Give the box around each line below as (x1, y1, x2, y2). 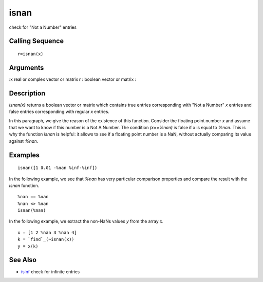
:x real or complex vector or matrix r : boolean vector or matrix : (9, 76, 136, 82)
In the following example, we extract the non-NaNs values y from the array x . (9, 218, 164, 224)
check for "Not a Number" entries (9, 24, 77, 30)
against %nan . (9, 138, 38, 144)
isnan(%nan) (18, 207, 46, 213)
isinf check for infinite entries (21, 268, 80, 275)
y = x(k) (18, 244, 38, 249)
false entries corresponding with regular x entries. (9, 109, 110, 114)
